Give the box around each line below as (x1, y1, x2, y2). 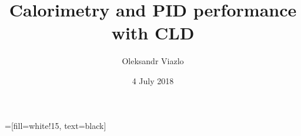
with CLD (111, 21, 195, 45)
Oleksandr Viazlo (122, 55, 184, 67)
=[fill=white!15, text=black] (5, 119, 106, 131)
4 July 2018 (132, 74, 174, 87)
